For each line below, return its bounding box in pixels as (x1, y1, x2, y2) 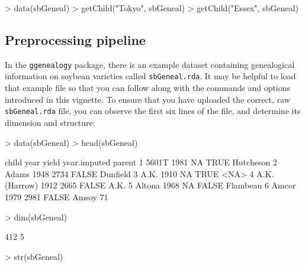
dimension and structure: (5, 116, 95, 128)
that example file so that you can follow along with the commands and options (5, 82, 291, 94)
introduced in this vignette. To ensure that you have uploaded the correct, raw (5, 93, 290, 105)
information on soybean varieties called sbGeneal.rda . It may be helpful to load (5, 70, 296, 82)
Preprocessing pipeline (5, 30, 146, 48)
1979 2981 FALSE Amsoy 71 (5, 190, 108, 203)
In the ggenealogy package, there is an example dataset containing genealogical (5, 58, 295, 70)
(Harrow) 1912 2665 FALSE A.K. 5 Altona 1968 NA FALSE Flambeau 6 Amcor (5, 179, 296, 191)
